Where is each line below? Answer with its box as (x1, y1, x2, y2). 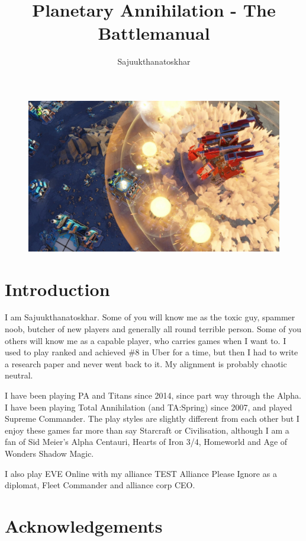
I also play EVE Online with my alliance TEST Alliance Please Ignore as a (5, 467, 277, 479)
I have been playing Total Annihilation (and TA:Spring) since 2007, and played (5, 400, 292, 413)
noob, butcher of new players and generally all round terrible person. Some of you (5, 323, 301, 335)
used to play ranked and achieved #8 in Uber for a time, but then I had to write (5, 346, 298, 358)
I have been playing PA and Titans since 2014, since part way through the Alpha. (5, 389, 302, 401)
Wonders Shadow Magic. (5, 447, 94, 459)
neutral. (5, 369, 33, 381)
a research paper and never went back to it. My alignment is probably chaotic (5, 357, 287, 370)
